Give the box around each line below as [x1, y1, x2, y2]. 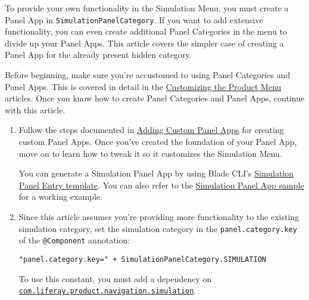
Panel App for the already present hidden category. [5, 48, 192, 61]
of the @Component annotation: [18, 234, 130, 246]
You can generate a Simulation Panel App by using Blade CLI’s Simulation [18, 167, 294, 180]
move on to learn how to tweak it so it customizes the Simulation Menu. [18, 147, 282, 159]
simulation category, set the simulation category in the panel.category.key [18, 222, 297, 234]
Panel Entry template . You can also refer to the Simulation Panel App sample [18, 178, 304, 191]
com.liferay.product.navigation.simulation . [18, 284, 196, 296]
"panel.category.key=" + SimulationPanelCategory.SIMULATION [18, 255, 267, 264]
